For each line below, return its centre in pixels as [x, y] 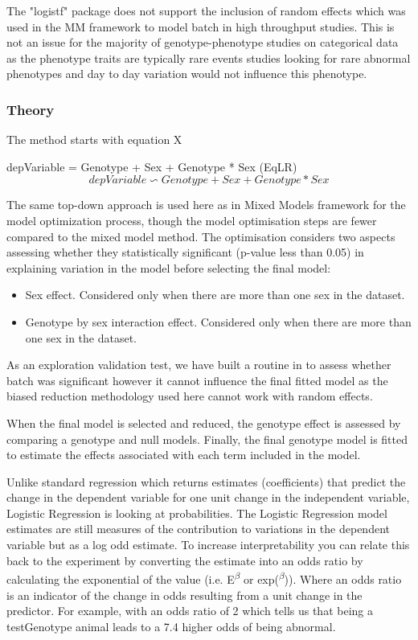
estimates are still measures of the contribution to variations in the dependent [198, 529]
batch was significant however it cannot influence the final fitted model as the [197, 380]
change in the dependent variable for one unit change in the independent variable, [208, 497]
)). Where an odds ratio [343, 578]
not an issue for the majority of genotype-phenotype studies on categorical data [203, 42]
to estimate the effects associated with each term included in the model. [184, 455]
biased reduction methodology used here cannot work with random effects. [190, 396]
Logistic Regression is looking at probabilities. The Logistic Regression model [197, 513]
